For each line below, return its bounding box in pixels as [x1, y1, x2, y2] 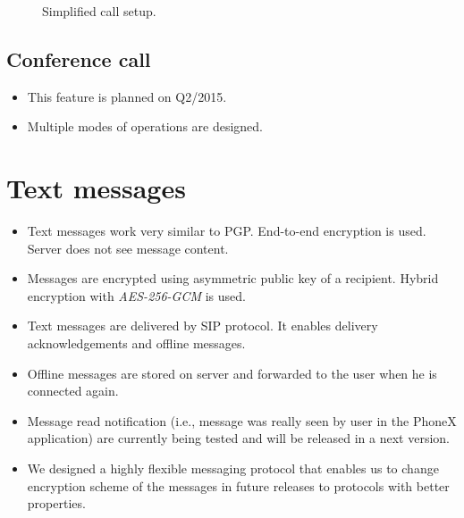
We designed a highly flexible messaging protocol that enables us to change [27, 459, 439, 478]
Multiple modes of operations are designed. [27, 117, 264, 136]
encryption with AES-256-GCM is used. [27, 286, 246, 305]
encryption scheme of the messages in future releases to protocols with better [27, 476, 450, 495]
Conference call [6, 45, 151, 72]
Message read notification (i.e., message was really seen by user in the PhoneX [27, 411, 457, 430]
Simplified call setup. [42, 2, 156, 20]
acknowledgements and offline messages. [27, 334, 246, 353]
